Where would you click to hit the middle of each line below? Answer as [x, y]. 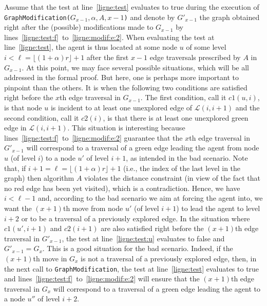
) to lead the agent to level [218, 208]
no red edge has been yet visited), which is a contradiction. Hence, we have [122, 188]
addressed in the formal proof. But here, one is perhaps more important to [121, 77]
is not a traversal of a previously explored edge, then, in [169, 258]
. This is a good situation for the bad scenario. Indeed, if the [138, 248]
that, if [15, 168]
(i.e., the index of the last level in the [182, 168]
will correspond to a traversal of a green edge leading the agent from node [143, 148]
